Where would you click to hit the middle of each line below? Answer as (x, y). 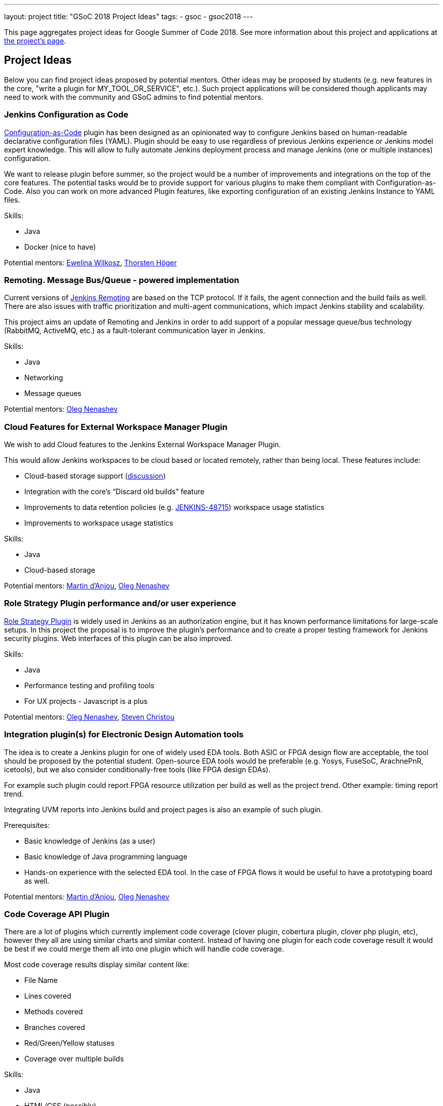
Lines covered (48, 996)
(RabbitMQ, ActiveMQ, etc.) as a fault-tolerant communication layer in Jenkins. (135, 331)
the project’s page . (35, 41)
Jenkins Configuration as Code (66, 115)
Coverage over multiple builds (74, 1059)
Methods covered (54, 1012)
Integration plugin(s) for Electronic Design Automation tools (124, 735)
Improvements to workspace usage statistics (99, 523)
